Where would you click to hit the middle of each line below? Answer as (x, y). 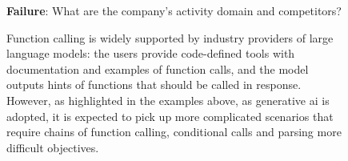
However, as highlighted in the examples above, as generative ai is (168, 100)
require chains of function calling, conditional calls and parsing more (174, 132)
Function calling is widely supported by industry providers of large (170, 37)
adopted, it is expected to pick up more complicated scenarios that (170, 116)
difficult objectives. (53, 147)
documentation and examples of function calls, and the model (158, 68)
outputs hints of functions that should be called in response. (154, 85)
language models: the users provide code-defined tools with (151, 53)
